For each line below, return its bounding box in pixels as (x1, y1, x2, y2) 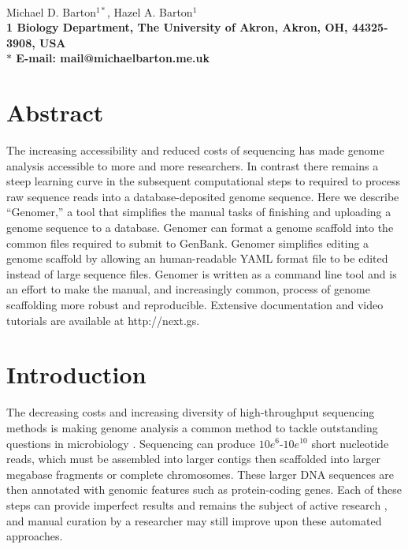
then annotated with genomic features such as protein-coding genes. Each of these (6, 481, 402, 498)
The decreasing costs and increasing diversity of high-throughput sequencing (6, 404, 375, 420)
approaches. (6, 528, 63, 544)
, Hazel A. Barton (106, 3, 193, 20)
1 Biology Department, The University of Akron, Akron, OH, (6, 19, 348, 35)
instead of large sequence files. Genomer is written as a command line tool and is (6, 265, 397, 282)
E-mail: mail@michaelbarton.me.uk (16, 50, 210, 66)
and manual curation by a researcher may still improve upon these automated (6, 512, 382, 528)
